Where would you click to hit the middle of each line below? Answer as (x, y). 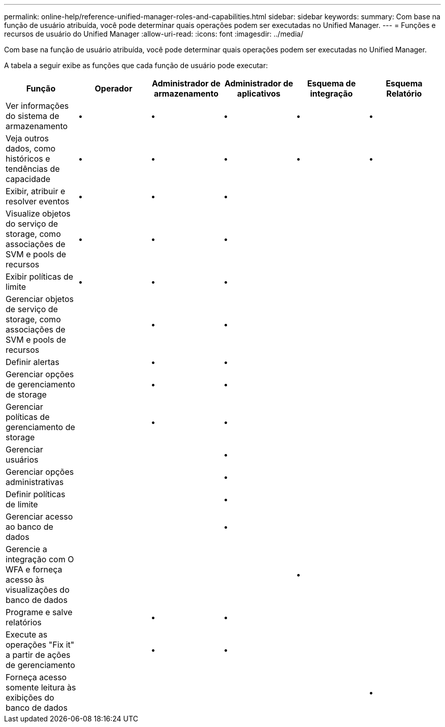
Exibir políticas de (40, 277)
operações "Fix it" (40, 645)
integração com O (40, 559)
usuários (22, 460)
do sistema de (33, 116)
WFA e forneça (34, 569)
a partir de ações (38, 655)
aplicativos (259, 94)
